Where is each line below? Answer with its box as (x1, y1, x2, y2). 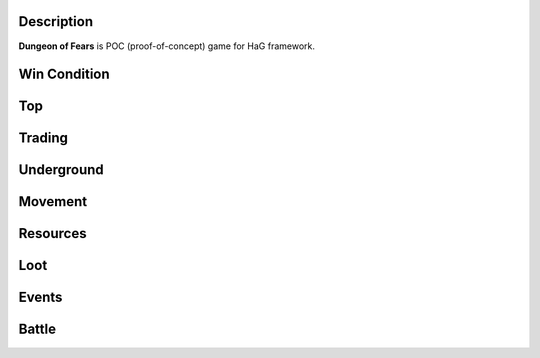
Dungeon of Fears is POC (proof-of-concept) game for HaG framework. (18, 40, 315, 52)
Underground (18, 161, 104, 179)
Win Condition (18, 66, 110, 83)
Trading (18, 130, 69, 147)
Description (18, 13, 94, 30)
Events (18, 289, 63, 306)
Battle (18, 321, 57, 338)
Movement (18, 193, 88, 210)
